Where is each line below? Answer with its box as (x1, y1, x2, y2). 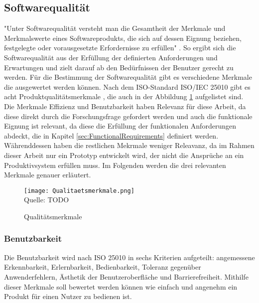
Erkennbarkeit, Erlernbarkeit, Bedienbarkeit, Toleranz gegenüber (4, 262, 201, 272)
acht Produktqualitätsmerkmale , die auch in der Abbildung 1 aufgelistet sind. (4, 91, 244, 102)
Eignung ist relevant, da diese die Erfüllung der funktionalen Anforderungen (4, 121, 236, 131)
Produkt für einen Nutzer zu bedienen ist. (4, 291, 132, 302)
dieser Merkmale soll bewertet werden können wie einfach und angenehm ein (4, 281, 238, 292)
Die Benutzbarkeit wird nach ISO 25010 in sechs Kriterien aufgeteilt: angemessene (4, 252, 255, 262)
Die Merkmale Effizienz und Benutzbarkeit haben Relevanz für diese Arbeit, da (4, 101, 246, 111)
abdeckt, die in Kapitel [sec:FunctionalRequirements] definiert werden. (4, 130, 219, 141)
